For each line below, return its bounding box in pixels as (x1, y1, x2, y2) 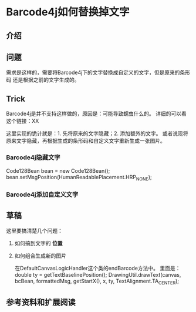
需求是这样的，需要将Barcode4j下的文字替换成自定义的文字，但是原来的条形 (6, 69, 191, 76)
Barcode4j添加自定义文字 (6, 190, 79, 199)
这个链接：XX (6, 118, 39, 125)
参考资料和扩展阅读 (6, 297, 76, 307)
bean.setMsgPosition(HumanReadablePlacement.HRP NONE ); (6, 173, 153, 182)
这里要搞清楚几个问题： (6, 227, 63, 234)
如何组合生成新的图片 (14, 252, 66, 259)
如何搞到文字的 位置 (14, 240, 63, 247)
